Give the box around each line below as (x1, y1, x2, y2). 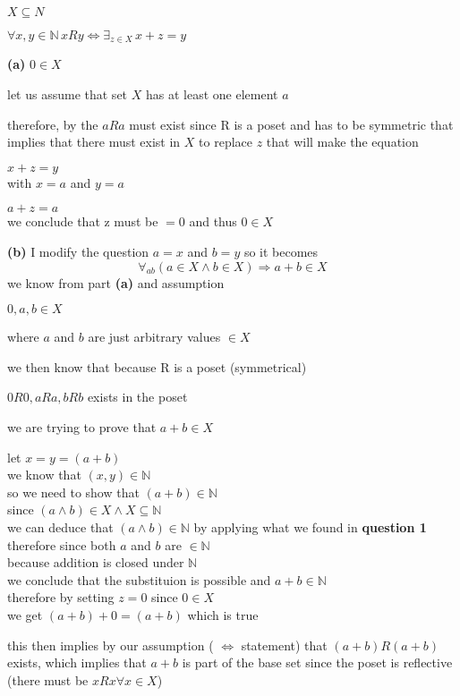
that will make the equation (266, 132, 419, 151)
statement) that (241, 635, 328, 654)
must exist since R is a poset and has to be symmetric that (129, 115, 454, 133)
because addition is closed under (7, 553, 184, 572)
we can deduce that (7, 517, 114, 536)
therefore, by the (7, 115, 98, 133)
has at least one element (145, 85, 278, 104)
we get (7, 605, 43, 624)
